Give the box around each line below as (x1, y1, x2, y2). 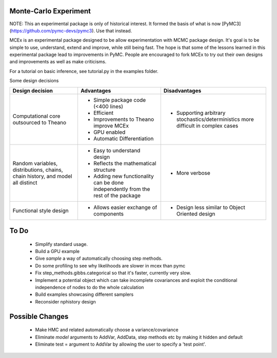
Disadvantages (163, 87, 202, 94)
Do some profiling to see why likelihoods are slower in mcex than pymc (35, 262, 186, 268)
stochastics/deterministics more (176, 116, 254, 123)
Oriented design (176, 210, 215, 217)
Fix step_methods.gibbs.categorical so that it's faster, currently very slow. (35, 270, 191, 276)
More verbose (176, 169, 210, 176)
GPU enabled (93, 129, 126, 136)
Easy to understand (93, 147, 141, 154)
